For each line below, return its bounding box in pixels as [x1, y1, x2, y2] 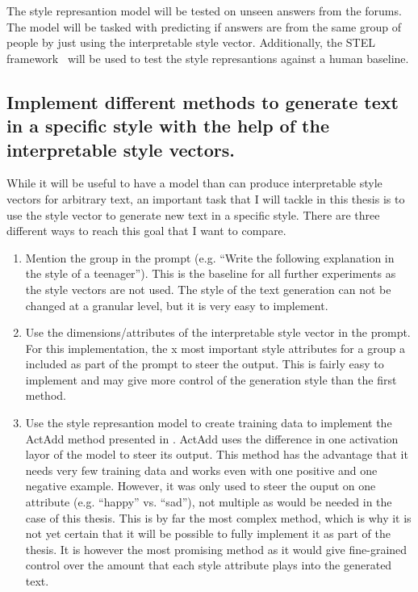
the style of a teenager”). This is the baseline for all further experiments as [25, 265, 396, 282]
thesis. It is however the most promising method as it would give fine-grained [25, 540, 408, 557]
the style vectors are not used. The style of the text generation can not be [25, 280, 391, 297]
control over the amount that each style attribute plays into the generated [25, 556, 392, 573]
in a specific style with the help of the [6, 113, 329, 138]
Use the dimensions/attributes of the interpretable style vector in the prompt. [25, 324, 411, 341]
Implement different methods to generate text [6, 89, 399, 114]
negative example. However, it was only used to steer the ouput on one [25, 477, 376, 494]
